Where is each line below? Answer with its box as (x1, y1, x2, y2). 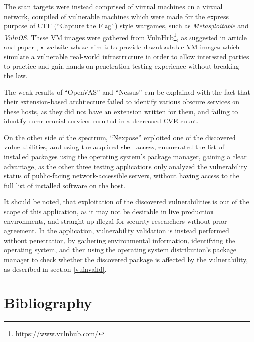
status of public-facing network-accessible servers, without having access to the (4, 171, 239, 181)
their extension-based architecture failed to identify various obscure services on (4, 97, 240, 106)
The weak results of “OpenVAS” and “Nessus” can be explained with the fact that (4, 87, 251, 97)
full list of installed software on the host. (4, 180, 126, 190)
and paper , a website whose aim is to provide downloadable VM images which (4, 42, 240, 52)
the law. (4, 70, 28, 80)
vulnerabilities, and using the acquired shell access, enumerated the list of (4, 142, 224, 152)
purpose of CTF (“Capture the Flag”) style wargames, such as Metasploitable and (4, 21, 249, 31)
